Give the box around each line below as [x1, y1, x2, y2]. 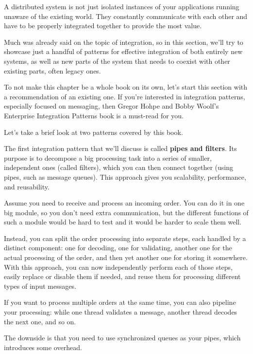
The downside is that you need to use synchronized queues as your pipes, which [4, 333, 241, 343]
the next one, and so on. [4, 316, 76, 326]
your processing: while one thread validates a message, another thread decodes [4, 307, 237, 317]
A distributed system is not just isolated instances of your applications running [4, 1, 239, 11]
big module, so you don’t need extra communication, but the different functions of [4, 207, 249, 217]
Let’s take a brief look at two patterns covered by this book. [4, 127, 183, 137]
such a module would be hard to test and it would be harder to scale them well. [4, 217, 242, 227]
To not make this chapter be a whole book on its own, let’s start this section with [4, 82, 248, 92]
